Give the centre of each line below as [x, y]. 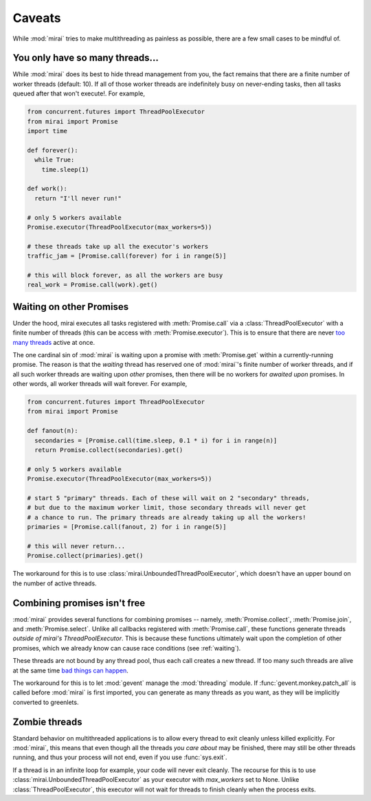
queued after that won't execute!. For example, [79, 93]
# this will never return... [76, 546]
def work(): [47, 189]
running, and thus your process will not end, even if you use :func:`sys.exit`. [120, 757]
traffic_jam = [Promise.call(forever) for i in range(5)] [127, 256]
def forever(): [53, 150]
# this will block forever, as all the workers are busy [125, 275]
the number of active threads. [55, 583]
